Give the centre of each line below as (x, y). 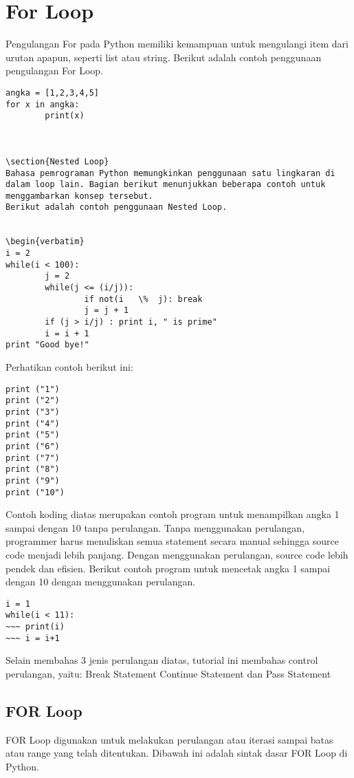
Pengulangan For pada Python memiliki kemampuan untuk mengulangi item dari (177, 44)
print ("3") (33, 412)
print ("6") (33, 446)
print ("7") (33, 458)
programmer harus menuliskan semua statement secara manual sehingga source (172, 541)
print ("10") (35, 492)
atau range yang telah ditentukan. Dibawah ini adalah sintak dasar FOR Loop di (177, 753)
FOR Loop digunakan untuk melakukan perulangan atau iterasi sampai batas (169, 739)
